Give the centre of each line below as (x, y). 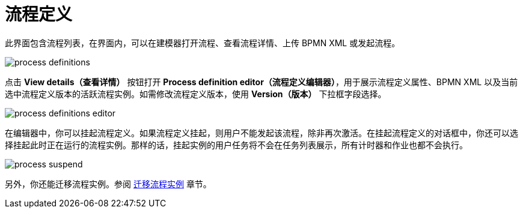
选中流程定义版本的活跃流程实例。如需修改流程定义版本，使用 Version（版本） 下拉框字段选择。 (196, 94)
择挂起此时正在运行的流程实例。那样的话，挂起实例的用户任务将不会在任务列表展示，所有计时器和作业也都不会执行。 (236, 145)
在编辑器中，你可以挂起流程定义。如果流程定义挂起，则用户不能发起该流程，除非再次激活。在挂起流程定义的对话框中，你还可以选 (261, 133)
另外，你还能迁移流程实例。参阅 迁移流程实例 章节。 (108, 184)
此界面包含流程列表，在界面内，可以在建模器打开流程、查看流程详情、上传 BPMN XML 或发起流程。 (203, 43)
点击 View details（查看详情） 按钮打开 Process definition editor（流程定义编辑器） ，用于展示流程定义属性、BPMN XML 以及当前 (261, 82)
